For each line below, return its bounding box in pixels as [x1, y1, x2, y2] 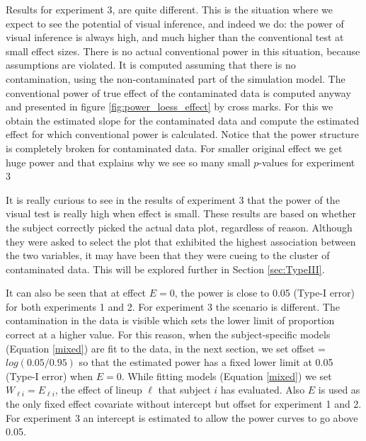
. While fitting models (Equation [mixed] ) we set [121, 368, 332, 383]
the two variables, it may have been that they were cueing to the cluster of [6, 248, 330, 263]
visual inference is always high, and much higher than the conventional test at [6, 30, 344, 45]
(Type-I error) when [6, 368, 93, 383]
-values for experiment [258, 154, 355, 169]
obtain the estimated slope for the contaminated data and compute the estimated [6, 113, 360, 127]
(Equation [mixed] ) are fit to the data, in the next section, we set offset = [6, 340, 326, 355]
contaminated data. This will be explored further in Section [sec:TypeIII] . [6, 261, 325, 276]
